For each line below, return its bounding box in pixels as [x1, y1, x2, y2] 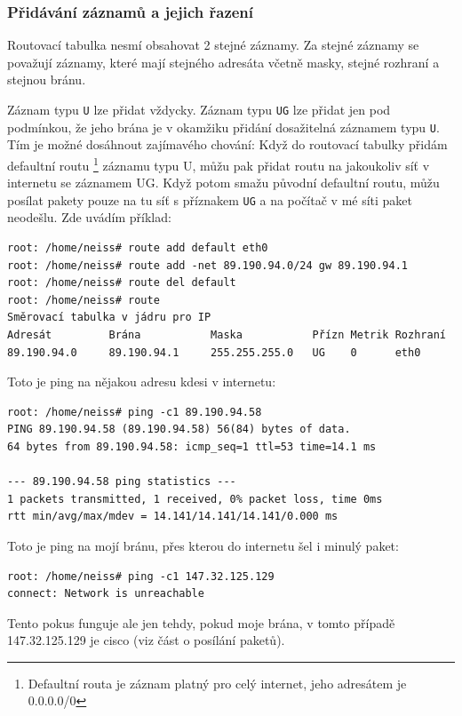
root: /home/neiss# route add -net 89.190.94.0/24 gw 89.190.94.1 [7, 259, 409, 272]
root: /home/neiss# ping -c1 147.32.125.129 [7, 569, 275, 583]
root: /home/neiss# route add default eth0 [7, 242, 268, 254]
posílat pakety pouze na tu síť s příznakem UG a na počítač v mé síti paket [7, 190, 413, 209]
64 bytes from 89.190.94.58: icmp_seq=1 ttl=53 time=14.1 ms [7, 440, 377, 453]
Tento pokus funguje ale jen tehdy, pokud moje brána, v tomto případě [7, 613, 395, 632]
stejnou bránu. [7, 70, 86, 89]
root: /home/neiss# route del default [7, 276, 236, 290]
